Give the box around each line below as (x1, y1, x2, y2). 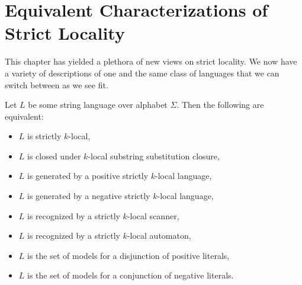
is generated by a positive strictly (27, 169, 149, 182)
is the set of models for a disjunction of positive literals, (27, 249, 230, 261)
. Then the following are (176, 98, 264, 111)
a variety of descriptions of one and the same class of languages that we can (5, 66, 279, 79)
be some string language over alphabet (28, 98, 168, 111)
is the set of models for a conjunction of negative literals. (27, 269, 234, 281)
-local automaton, (127, 229, 191, 242)
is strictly (27, 130, 62, 142)
